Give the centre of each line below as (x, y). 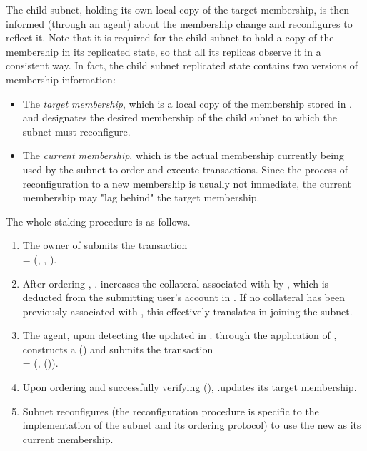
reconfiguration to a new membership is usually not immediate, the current (187, 183)
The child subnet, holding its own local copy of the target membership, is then (178, 9)
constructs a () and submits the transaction (118, 349)
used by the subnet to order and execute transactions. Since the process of (185, 169)
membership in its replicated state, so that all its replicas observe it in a (164, 51)
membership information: (61, 79)
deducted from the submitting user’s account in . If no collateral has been (183, 297)
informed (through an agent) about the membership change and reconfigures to (179, 23)
